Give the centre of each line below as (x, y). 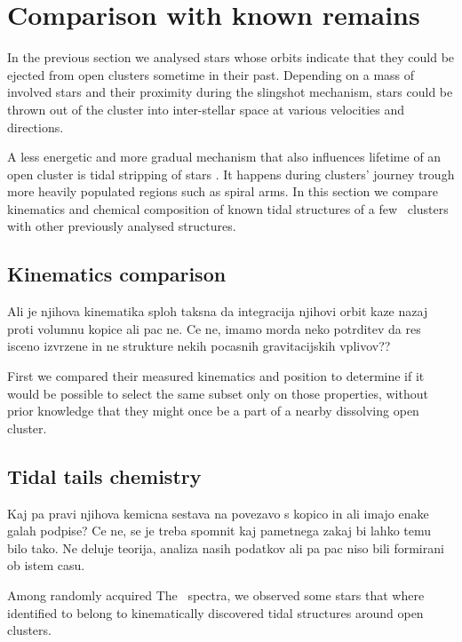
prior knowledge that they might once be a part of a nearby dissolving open (213, 411)
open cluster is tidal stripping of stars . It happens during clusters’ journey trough (231, 174)
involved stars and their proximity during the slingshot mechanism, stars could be (230, 92)
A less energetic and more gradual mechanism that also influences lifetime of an (224, 157)
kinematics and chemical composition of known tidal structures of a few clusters (228, 208)
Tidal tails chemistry (104, 476)
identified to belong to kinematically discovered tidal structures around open (215, 612)
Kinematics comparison (117, 274)
